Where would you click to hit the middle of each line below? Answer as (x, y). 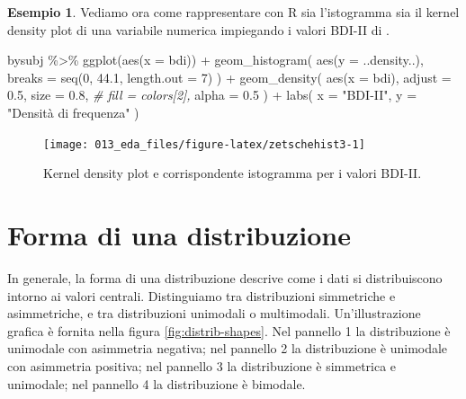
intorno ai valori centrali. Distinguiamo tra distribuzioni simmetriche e (202, 295)
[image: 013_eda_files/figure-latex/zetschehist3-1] (204, 144)
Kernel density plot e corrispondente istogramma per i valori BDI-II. (233, 173)
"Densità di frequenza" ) (73, 112)
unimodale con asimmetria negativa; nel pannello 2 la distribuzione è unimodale (228, 348)
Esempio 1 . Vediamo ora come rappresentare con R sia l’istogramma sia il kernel (233, 12)
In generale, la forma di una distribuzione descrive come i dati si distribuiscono (225, 277)
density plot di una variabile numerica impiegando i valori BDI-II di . (198, 29)
